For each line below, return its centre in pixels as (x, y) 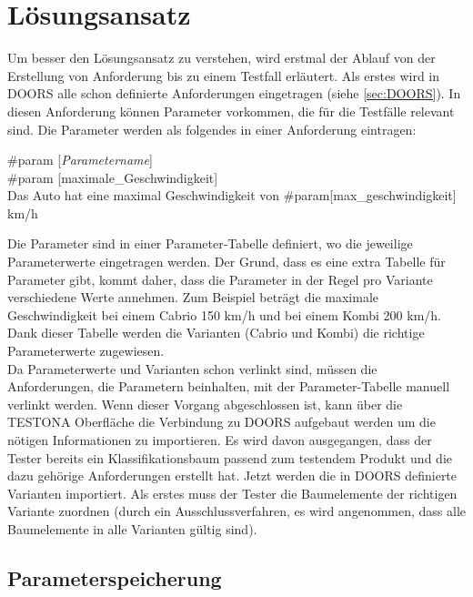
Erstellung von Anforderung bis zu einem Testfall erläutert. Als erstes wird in (224, 75)
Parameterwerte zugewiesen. (86, 351)
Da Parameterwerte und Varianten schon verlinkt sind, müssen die (192, 368)
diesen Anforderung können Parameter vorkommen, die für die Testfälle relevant (231, 111)
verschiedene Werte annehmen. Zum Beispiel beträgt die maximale (193, 297)
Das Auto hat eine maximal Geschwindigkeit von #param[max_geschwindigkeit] (232, 195)
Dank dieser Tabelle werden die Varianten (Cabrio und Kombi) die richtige (216, 333)
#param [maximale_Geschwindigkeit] (113, 177)
